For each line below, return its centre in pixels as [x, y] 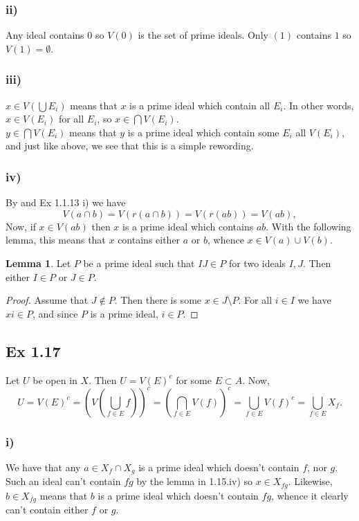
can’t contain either [47, 510]
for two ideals [257, 263]
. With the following [309, 226]
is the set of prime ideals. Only [203, 35]
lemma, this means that [56, 240]
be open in [55, 380]
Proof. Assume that [47, 300]
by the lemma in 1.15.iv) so [195, 481]
